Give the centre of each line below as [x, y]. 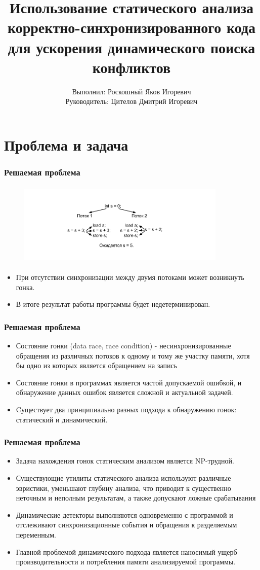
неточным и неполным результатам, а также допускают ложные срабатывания [136, 498]
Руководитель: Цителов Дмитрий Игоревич [132, 101]
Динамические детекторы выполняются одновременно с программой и [124, 514]
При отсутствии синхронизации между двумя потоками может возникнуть [130, 277]
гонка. [25, 287]
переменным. [36, 534]
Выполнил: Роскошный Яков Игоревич [132, 91]
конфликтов [132, 67]
